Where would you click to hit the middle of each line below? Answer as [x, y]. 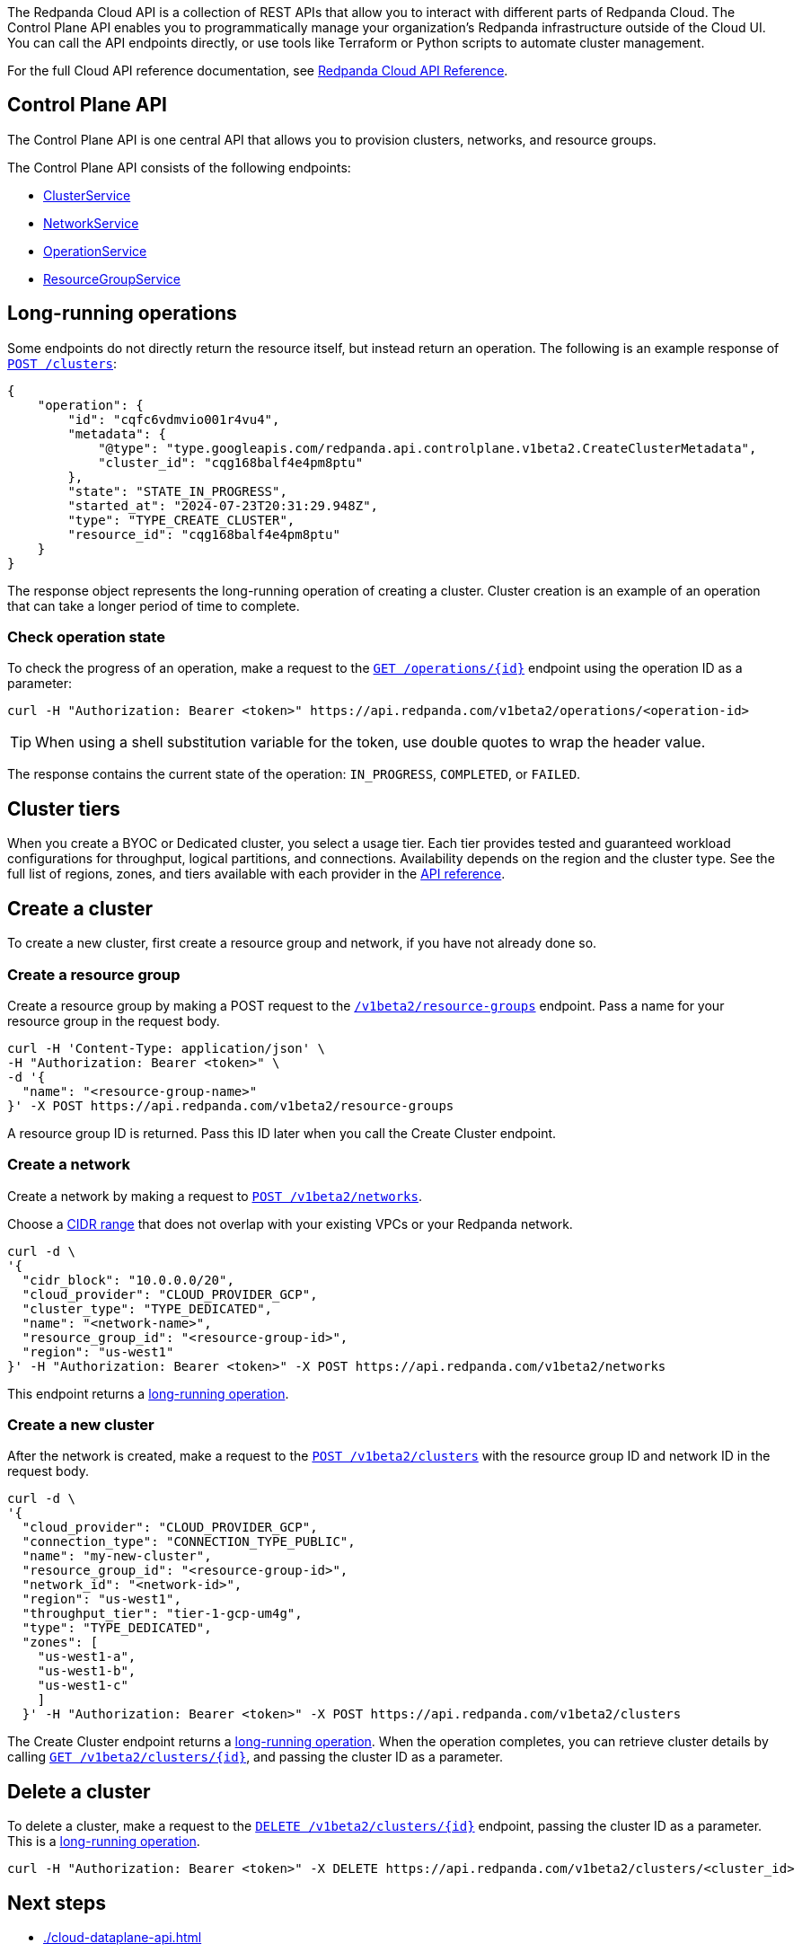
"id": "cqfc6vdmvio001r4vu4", [174, 419]
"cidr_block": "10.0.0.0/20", [128, 1280]
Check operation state [86, 637]
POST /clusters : [62, 363]
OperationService [95, 251]
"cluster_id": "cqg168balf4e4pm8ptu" [231, 462]
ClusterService [87, 195]
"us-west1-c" [83, 1686]
